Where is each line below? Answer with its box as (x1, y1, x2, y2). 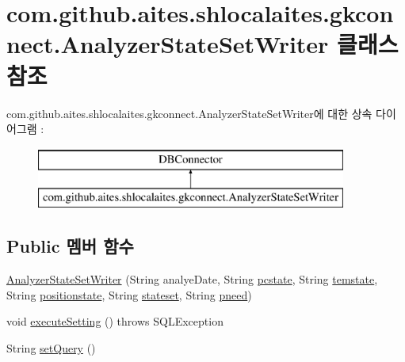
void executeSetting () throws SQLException (6, 313, 224, 330)
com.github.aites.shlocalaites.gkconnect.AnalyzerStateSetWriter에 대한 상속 (6, 105, 373, 121)
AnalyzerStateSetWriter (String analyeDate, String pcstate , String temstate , (6, 271, 378, 288)
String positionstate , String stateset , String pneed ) (6, 286, 252, 303)
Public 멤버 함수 (6, 234, 134, 258)
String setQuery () (6, 339, 96, 356)
